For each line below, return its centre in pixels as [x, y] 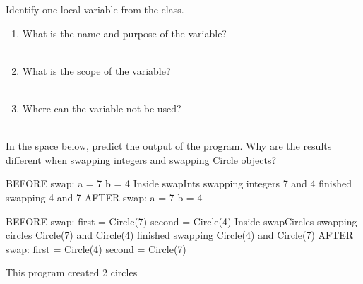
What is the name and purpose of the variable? [124, 33]
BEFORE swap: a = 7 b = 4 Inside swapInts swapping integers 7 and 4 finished [179, 183]
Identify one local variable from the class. [95, 9]
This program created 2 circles [72, 272]
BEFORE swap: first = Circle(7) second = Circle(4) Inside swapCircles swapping [181, 221]
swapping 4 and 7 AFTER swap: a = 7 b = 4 [104, 197]
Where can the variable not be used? [102, 108]
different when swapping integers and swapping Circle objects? [141, 159]
